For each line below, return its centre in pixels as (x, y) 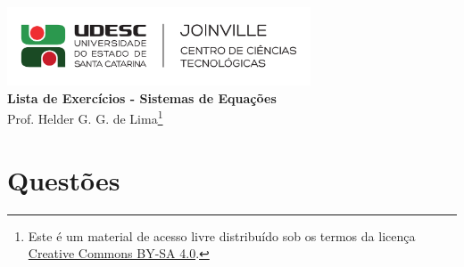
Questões (64, 179)
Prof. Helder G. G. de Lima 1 (85, 117)
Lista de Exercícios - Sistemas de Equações (142, 97)
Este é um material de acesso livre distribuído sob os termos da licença (222, 235)
